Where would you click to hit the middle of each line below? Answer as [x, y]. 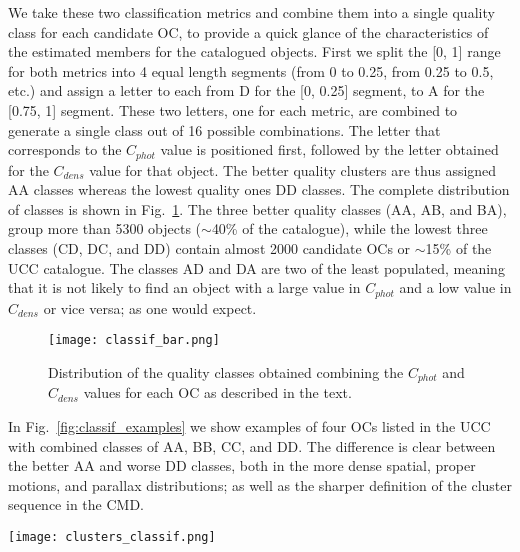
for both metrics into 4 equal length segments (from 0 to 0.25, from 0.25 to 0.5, [251, 70]
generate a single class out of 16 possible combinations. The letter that [224, 129]
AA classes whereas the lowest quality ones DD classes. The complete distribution [259, 189]
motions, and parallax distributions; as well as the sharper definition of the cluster [260, 484]
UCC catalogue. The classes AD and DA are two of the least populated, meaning [256, 267]
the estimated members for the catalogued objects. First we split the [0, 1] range [254, 51]
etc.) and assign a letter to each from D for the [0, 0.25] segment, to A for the [246, 90]
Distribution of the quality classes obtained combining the [226, 371]
